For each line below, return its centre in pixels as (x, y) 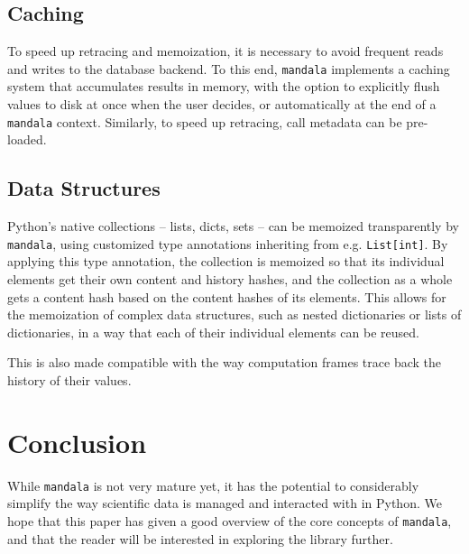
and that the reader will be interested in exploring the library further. (200, 538)
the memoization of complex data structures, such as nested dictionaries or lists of (234, 314)
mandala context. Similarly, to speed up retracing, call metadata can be (205, 121)
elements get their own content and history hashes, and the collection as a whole (230, 278)
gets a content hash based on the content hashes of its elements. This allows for (227, 296)
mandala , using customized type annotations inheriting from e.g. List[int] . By (228, 243)
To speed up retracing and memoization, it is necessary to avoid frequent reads (225, 51)
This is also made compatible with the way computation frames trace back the (224, 362)
